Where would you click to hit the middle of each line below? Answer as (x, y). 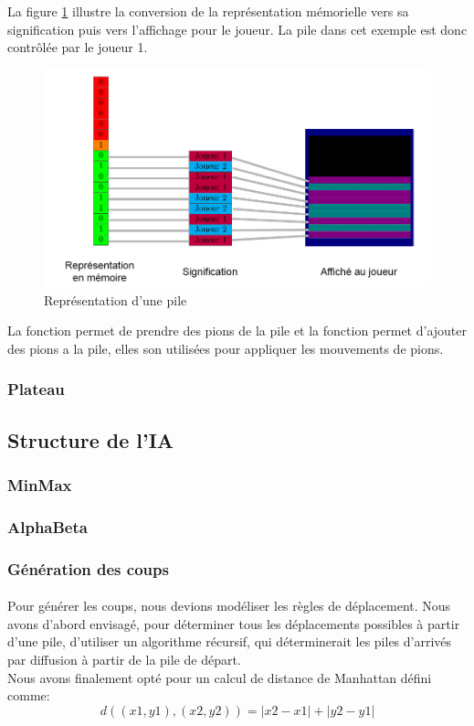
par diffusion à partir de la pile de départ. (124, 660)
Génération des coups (88, 568)
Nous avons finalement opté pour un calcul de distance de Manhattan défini (220, 677)
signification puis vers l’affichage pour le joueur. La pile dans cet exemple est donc (237, 29)
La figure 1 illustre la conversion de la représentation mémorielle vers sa (208, 11)
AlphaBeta (47, 526)
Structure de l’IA (91, 439)
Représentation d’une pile (116, 299)
